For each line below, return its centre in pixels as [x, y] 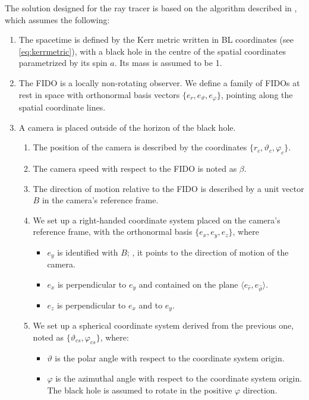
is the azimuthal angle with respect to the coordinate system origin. [179, 378]
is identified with [88, 252]
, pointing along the [257, 94]
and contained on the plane [188, 284]
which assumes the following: [57, 19]
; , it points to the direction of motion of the [208, 252]
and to [151, 305]
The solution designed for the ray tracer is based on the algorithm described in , [151, 8]
